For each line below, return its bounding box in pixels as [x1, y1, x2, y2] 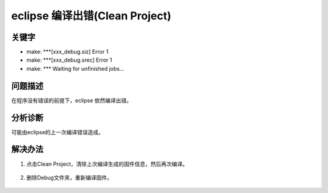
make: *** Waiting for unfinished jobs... [26, 65, 125, 72]
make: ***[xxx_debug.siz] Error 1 [26, 48, 109, 56]
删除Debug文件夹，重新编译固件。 [26, 174, 112, 181]
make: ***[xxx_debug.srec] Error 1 [26, 56, 112, 64]
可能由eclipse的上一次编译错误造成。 [11, 128, 104, 136]
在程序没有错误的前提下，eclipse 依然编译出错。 [11, 97, 132, 104]
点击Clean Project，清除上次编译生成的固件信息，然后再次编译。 [26, 160, 188, 168]
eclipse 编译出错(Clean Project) [11, 9, 171, 22]
